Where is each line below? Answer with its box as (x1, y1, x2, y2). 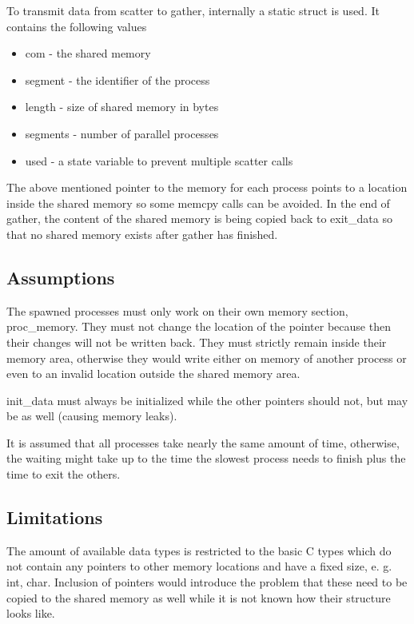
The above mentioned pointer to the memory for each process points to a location (6, 179, 408, 196)
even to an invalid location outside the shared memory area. (6, 365, 301, 382)
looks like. (6, 605, 55, 622)
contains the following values (6, 18, 147, 34)
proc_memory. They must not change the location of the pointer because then (6, 318, 391, 335)
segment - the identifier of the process (25, 71, 210, 88)
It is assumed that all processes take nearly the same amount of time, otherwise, (6, 434, 400, 451)
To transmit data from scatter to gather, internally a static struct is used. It (6, 2, 380, 18)
